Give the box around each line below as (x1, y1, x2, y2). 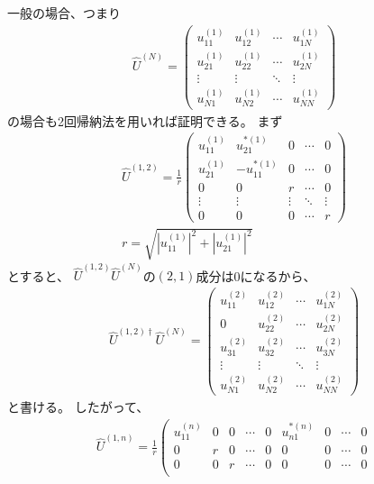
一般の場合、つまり (7, 4, 121, 22)
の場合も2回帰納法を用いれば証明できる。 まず (7, 111, 283, 130)
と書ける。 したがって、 (7, 397, 150, 416)
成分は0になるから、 (196, 266, 316, 285)
